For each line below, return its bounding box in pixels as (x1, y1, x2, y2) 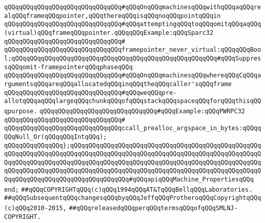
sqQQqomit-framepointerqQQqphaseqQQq (4, 63, 133, 71)
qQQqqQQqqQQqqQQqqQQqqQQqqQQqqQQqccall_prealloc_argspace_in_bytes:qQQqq (4, 125, 261, 132)
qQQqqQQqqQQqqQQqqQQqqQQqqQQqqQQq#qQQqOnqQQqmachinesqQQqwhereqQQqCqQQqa (4, 72, 261, 79)
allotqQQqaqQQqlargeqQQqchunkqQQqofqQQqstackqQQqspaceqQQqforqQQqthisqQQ (4, 97, 261, 105)
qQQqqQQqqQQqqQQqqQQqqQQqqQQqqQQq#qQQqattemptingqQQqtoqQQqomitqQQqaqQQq (4, 21, 261, 28)
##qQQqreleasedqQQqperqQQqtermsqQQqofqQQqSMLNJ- (69, 205, 238, 212)
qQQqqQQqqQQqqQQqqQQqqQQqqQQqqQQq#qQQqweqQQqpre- (4, 89, 177, 96)
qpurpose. (4, 107, 37, 115)
